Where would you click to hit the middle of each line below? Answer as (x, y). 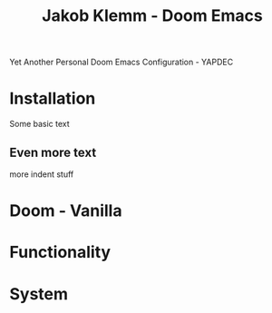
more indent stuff (42, 174)
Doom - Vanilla (66, 211)
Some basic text (39, 124)
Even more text (53, 152)
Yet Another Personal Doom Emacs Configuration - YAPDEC (121, 62)
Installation (53, 98)
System (39, 293)
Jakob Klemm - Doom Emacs (152, 16)
